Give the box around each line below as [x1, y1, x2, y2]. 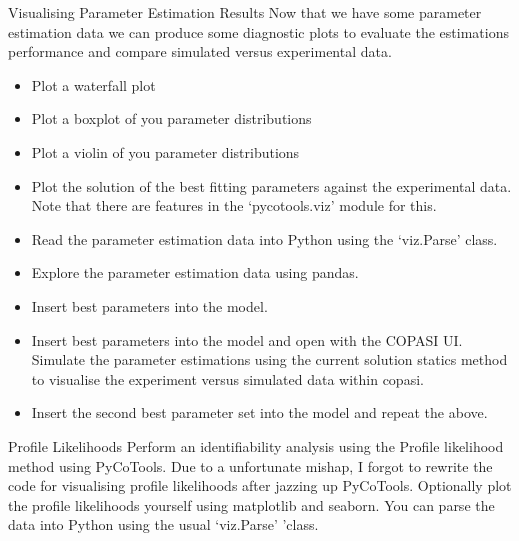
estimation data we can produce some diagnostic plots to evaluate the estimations [8, 21, 509, 42]
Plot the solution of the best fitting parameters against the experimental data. [31, 175, 512, 196]
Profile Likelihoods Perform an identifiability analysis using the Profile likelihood [8, 435, 504, 456]
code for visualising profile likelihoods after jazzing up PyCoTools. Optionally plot [8, 475, 512, 496]
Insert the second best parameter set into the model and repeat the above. [31, 402, 488, 423]
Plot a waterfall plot [31, 74, 156, 95]
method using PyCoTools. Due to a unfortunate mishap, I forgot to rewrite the [8, 455, 493, 476]
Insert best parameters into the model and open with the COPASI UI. [31, 329, 463, 350]
